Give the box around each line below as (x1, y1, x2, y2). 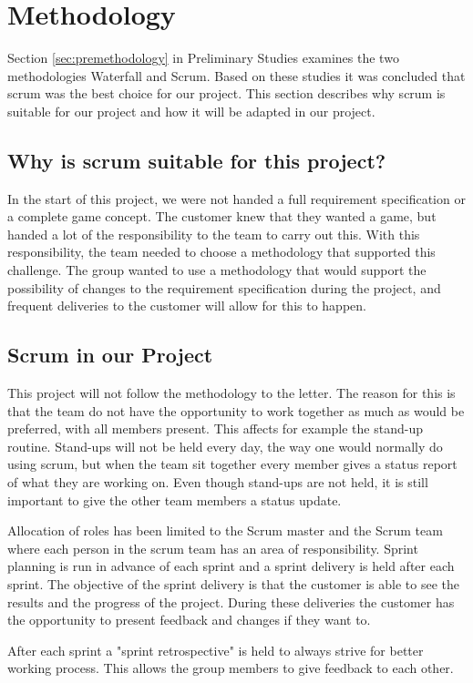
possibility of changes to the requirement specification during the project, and (7, 278, 441, 297)
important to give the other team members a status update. (7, 490, 342, 509)
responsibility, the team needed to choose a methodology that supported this (7, 242, 436, 261)
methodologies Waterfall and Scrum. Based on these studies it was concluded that (7, 66, 466, 85)
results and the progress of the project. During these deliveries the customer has (7, 592, 455, 611)
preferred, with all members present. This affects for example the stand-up (7, 419, 423, 438)
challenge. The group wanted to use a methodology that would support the (7, 260, 427, 280)
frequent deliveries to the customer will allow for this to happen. (7, 296, 366, 315)
